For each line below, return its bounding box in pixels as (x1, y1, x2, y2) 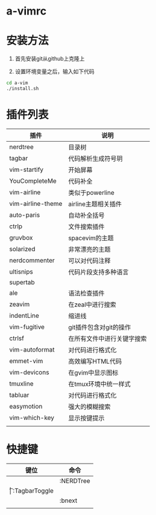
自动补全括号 (68, 211, 105, 219)
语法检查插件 (68, 289, 105, 297)
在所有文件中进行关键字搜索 (68, 334, 147, 343)
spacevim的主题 (68, 234, 114, 242)
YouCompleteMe (9, 177, 57, 185)
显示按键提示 (68, 413, 105, 422)
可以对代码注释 (68, 256, 111, 264)
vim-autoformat (9, 345, 55, 353)
